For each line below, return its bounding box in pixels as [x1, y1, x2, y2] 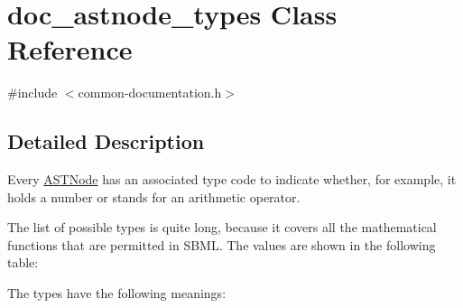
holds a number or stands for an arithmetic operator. [7, 187, 301, 206]
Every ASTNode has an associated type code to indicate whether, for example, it [7, 170, 457, 189]
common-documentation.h [78, 83, 222, 102]
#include [7, 83, 58, 102]
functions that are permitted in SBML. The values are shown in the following [7, 235, 436, 254]
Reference [7, 31, 133, 68]
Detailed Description [7, 127, 205, 155]
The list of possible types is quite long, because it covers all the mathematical [7, 218, 437, 237]
